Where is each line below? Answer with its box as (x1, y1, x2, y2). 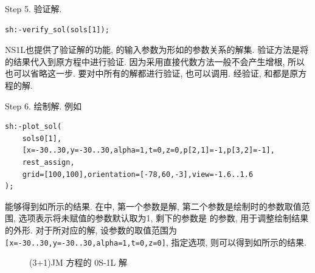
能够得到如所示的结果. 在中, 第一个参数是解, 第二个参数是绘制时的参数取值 (5, 199, 302, 212)
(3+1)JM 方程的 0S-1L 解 (29, 256, 127, 269)
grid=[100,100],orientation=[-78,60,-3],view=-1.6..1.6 (22, 170, 254, 179)
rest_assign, (22, 157, 75, 167)
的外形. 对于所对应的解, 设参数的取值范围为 (5, 223, 178, 236)
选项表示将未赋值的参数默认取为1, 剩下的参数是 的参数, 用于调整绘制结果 (18, 212, 309, 224)
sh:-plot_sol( (5, 122, 62, 131)
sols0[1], (22, 134, 62, 143)
